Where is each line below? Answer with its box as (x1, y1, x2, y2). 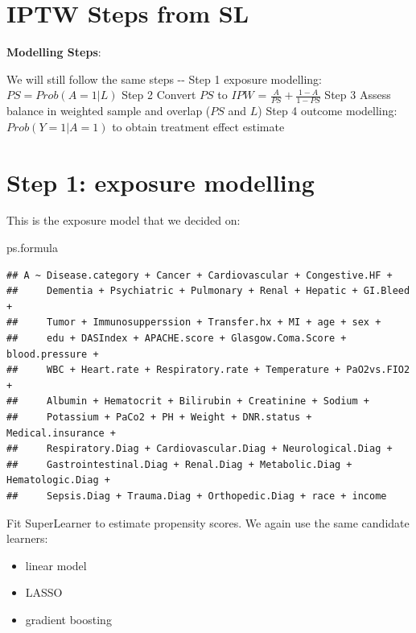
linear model (25, 556, 87, 573)
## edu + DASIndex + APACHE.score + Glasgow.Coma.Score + (6, 333, 347, 345)
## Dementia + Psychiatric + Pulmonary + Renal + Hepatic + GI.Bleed (6, 285, 410, 297)
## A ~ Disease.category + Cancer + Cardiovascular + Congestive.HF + (6, 269, 393, 281)
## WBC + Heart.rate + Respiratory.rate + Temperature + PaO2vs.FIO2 (6, 364, 410, 376)
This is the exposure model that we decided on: (6, 212, 241, 229)
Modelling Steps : (6, 43, 101, 60)
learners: (6, 530, 48, 547)
